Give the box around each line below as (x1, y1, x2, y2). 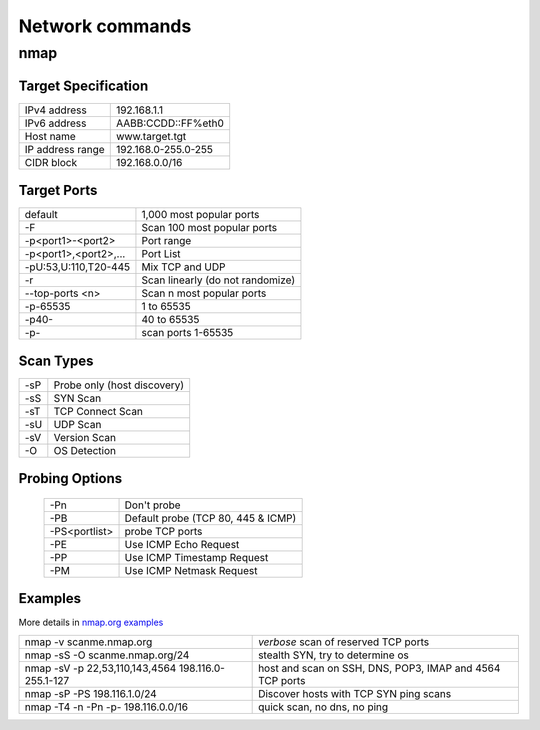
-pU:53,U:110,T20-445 (24, 260, 131, 274)
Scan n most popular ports (141, 286, 267, 300)
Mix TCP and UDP (141, 260, 226, 274)
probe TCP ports (124, 524, 203, 538)
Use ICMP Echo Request (124, 537, 240, 551)
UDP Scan (53, 417, 102, 431)
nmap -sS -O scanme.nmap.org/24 (24, 648, 190, 662)
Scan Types (18, 352, 94, 369)
